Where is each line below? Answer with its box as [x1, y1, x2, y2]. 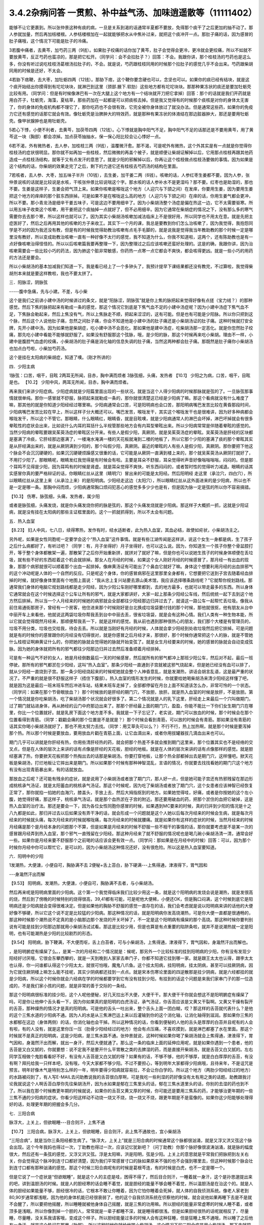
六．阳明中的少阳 [9, 853, 44, 859]
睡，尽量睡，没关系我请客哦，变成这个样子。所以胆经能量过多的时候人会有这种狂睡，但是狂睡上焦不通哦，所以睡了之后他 [9, 1215, 253, 1221]
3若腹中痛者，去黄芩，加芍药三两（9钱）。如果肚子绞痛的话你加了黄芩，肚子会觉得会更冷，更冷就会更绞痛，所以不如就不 [9, 47, 252, 53]
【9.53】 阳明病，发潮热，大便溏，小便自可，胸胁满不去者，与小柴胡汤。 [9, 880, 156, 886]
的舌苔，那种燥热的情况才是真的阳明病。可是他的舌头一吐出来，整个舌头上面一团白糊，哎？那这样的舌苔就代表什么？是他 [9, 1005, 253, 1011]
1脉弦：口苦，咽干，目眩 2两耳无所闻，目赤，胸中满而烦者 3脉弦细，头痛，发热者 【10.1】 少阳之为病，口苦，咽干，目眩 [9, 372, 251, 378]
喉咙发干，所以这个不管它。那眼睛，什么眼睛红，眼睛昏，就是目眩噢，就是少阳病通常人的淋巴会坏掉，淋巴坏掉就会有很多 [9, 416, 253, 421]
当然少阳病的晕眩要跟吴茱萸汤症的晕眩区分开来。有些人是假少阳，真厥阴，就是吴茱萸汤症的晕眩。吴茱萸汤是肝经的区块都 [9, 429, 253, 436]
